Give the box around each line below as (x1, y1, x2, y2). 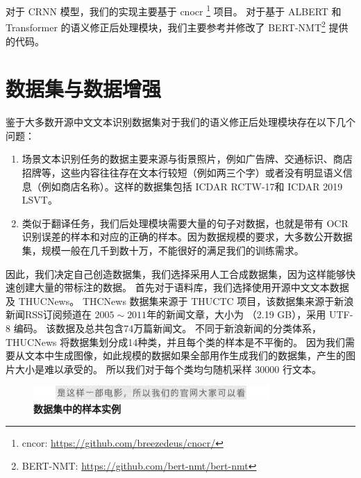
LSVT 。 (22, 192, 58, 207)
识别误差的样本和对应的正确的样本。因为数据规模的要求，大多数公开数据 (22, 229, 353, 244)
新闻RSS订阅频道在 (6, 307, 92, 322)
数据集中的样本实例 (33, 402, 121, 416)
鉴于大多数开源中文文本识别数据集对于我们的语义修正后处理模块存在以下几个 (6, 115, 355, 129)
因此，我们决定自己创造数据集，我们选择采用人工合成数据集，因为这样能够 (6, 266, 346, 281)
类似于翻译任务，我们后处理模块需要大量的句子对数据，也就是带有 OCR (22, 215, 349, 230)
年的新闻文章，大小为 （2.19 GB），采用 (146, 307, 326, 322)
